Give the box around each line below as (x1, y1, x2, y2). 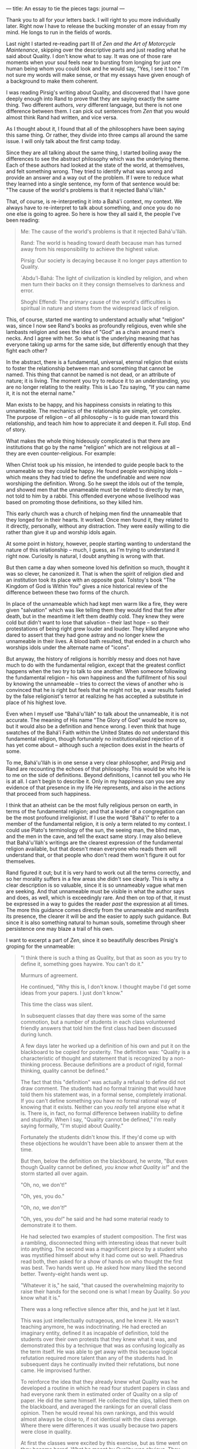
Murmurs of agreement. (20, 972, 78, 979)
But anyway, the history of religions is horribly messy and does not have (6, 656, 181, 662)
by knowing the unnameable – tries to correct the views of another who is (6, 680, 184, 687)
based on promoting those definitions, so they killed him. (6, 499, 144, 505)
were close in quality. (20, 1428, 72, 1435)
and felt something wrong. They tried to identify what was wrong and (6, 168, 173, 175)
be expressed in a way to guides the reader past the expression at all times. (6, 900, 189, 907)
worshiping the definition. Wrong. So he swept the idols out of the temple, (6, 480, 185, 487)
